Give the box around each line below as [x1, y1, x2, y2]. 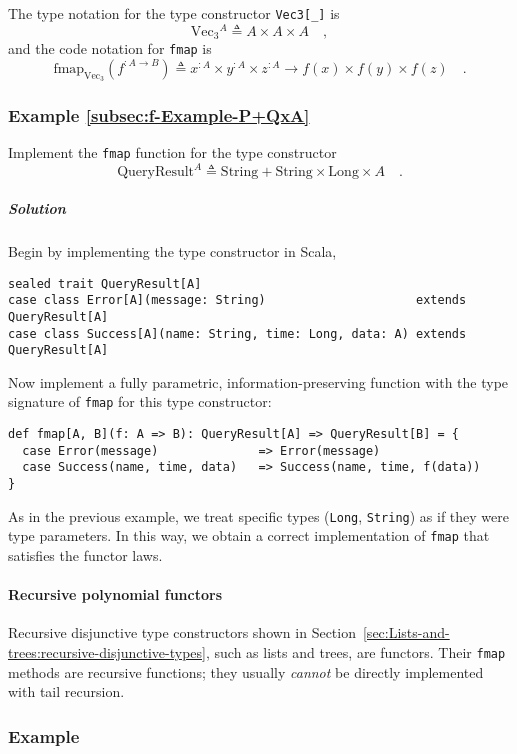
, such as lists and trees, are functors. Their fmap [205, 642, 506, 663]
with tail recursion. [8, 681, 125, 702]
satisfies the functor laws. [8, 545, 163, 566]
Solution [8, 198, 66, 219]
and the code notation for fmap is [8, 38, 212, 59]
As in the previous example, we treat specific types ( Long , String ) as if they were [8, 505, 509, 526]
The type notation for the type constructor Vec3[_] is [8, 3, 340, 23]
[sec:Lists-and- [362, 622, 450, 643]
